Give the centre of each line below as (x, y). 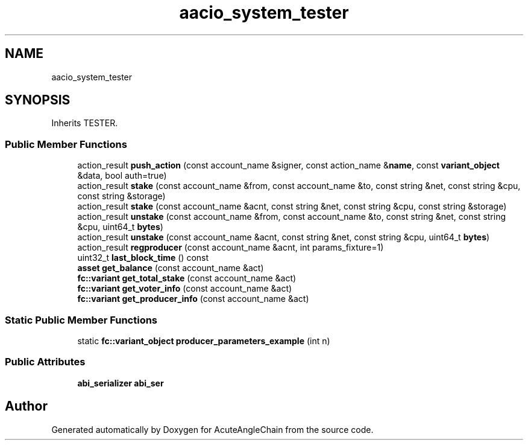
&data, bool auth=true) (122, 176)
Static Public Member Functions (81, 320)
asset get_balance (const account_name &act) (171, 268)
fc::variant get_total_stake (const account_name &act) (187, 278)
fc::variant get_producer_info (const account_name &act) (193, 299)
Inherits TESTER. (85, 123)
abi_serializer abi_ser (121, 383)
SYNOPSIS (38, 100)
